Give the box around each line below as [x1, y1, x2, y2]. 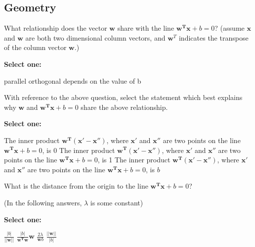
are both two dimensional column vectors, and [25, 32, 166, 43]
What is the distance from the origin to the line [4, 181, 148, 191]
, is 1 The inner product [97, 154, 170, 165]
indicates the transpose [178, 32, 249, 43]
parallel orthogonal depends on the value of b [4, 75, 141, 86]
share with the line [117, 23, 174, 33]
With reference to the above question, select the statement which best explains [4, 92, 243, 102]
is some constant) [90, 197, 143, 207]
